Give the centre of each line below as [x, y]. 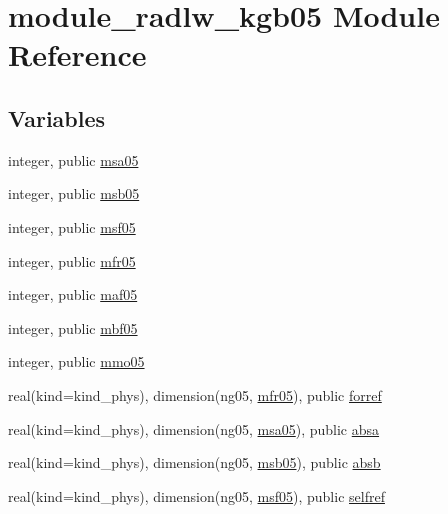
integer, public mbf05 [73, 327]
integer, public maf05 [73, 294]
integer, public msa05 [73, 159]
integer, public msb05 [74, 193]
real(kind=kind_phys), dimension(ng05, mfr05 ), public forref [195, 394]
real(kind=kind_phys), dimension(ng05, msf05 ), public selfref [196, 495]
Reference [77, 54]
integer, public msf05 [72, 226]
